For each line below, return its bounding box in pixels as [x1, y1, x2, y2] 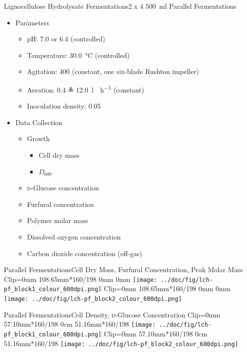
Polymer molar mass [27, 215, 88, 225]
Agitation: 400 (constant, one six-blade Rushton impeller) [27, 66, 199, 76]
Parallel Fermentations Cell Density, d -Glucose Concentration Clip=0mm [4, 309, 220, 319]
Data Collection [15, 117, 63, 127]
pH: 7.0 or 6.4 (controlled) [27, 34, 105, 44]
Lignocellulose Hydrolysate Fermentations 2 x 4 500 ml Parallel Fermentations [4, 1, 237, 11]
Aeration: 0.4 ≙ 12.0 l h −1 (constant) [27, 83, 144, 94]
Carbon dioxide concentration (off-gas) [27, 248, 142, 258]
